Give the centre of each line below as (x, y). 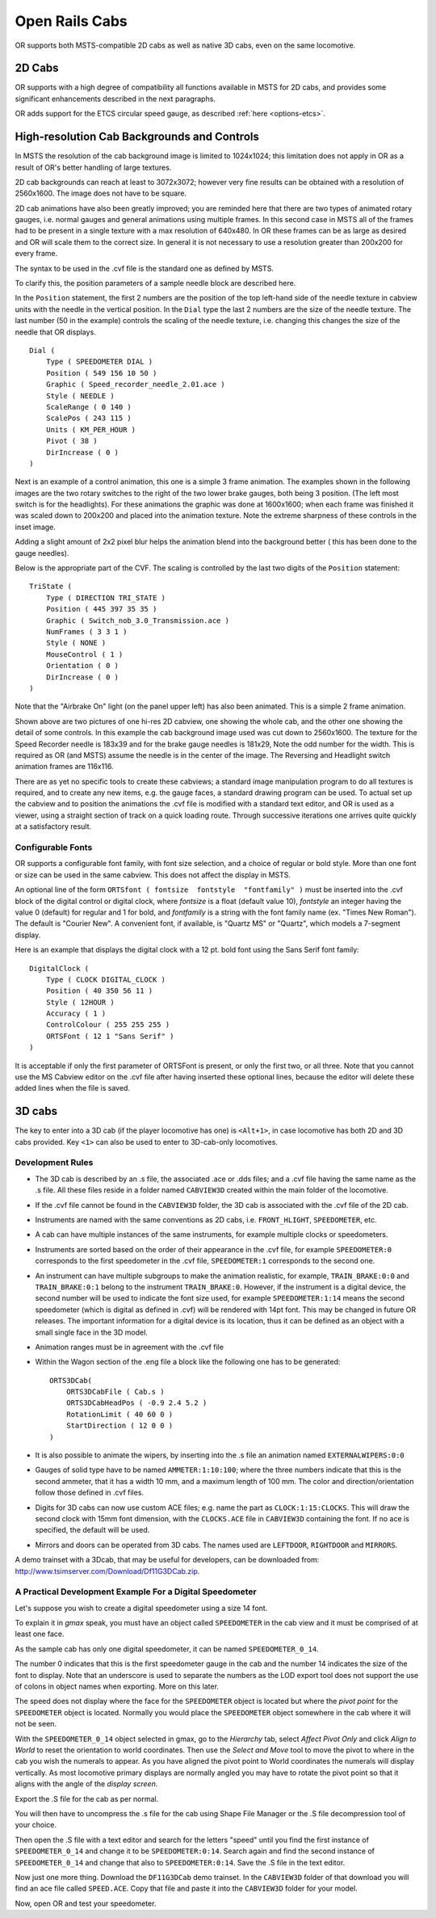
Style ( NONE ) (76, 643)
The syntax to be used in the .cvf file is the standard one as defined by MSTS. (145, 268)
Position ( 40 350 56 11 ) (99, 991)
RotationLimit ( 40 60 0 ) (119, 1414)
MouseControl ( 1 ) (84, 654)
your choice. (36, 1825)
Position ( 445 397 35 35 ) (101, 609)
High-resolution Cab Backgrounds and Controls (137, 137)
